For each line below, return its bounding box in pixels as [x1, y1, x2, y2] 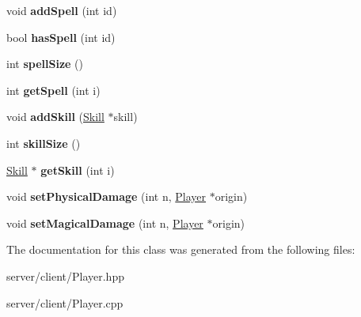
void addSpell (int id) [6, 2, 117, 18]
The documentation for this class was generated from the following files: [6, 241, 355, 258]
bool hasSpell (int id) [6, 28, 116, 45]
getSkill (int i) [40, 161, 115, 178]
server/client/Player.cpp [6, 294, 123, 311]
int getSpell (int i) [6, 81, 101, 98]
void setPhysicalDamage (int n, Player [6, 188, 207, 205]
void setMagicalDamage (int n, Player [6, 214, 203, 231]
